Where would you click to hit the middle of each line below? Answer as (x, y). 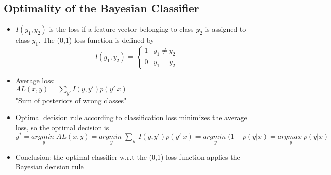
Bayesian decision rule (49, 167)
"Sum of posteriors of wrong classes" (71, 100)
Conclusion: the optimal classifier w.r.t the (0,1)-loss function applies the (128, 157)
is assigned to (225, 29)
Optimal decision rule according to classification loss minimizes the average (131, 117)
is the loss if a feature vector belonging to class (121, 29)
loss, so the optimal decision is (62, 127)
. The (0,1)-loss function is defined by (96, 40)
